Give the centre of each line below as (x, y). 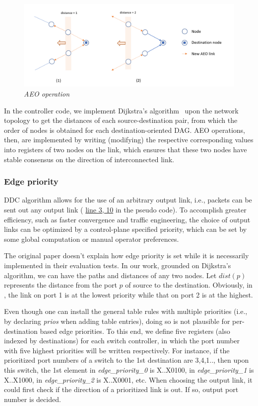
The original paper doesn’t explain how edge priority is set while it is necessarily (127, 255)
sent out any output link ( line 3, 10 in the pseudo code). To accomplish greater (125, 210)
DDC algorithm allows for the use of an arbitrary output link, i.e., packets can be (128, 200)
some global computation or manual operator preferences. (92, 239)
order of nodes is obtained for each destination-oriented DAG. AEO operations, (125, 130)
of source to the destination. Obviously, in (189, 285)
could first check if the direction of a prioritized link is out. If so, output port (121, 389)
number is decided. (32, 399)
